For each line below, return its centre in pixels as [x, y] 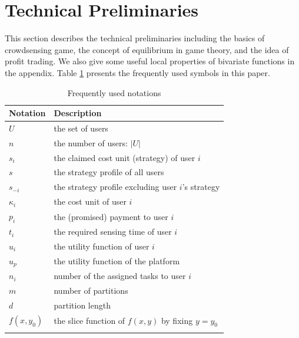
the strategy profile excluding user [115, 187]
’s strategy [201, 187]
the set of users [81, 128]
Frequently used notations [114, 92]
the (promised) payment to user [111, 216]
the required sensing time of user [113, 232]
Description [78, 113]
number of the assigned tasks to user [120, 276]
